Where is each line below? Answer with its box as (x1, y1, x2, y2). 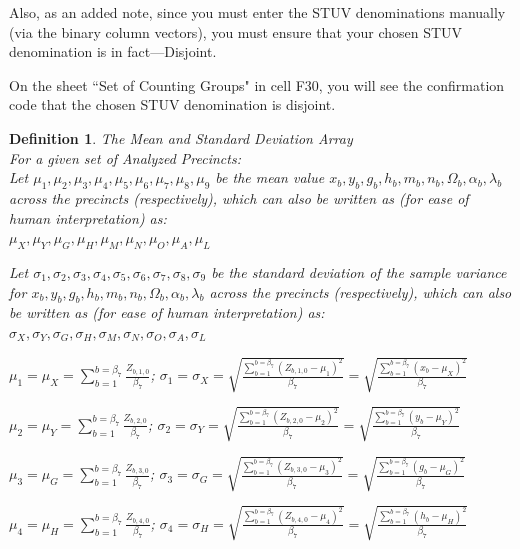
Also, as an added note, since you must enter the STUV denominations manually (9, 2, 506, 22)
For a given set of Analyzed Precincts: (9, 147, 241, 168)
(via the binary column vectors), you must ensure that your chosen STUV (9, 21, 463, 42)
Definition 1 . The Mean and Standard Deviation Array (9, 127, 353, 148)
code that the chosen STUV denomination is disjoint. (9, 94, 336, 115)
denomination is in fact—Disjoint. (9, 41, 217, 62)
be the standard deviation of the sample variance (211, 261, 507, 282)
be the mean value (215, 167, 325, 188)
